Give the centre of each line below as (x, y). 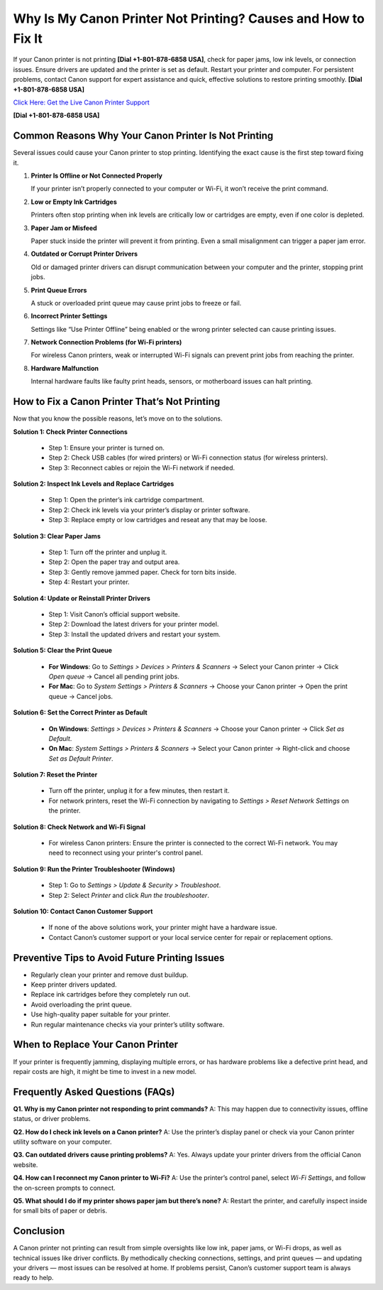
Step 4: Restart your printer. (89, 582)
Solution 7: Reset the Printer (55, 775)
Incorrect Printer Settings (69, 316)
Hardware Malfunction (65, 368)
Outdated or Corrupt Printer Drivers (84, 254)
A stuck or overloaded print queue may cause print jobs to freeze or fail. (136, 303)
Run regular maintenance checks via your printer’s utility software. (128, 1024)
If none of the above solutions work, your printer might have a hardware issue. (163, 928)
